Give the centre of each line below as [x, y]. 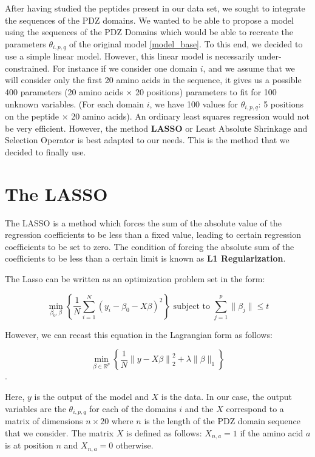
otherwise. [135, 445]
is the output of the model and [91, 397]
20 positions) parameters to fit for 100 [206, 92]
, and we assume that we [249, 68]
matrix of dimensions [44, 421]
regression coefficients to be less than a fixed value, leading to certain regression [153, 235]
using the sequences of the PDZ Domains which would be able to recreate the [149, 32]
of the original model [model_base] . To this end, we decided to [186, 43]
